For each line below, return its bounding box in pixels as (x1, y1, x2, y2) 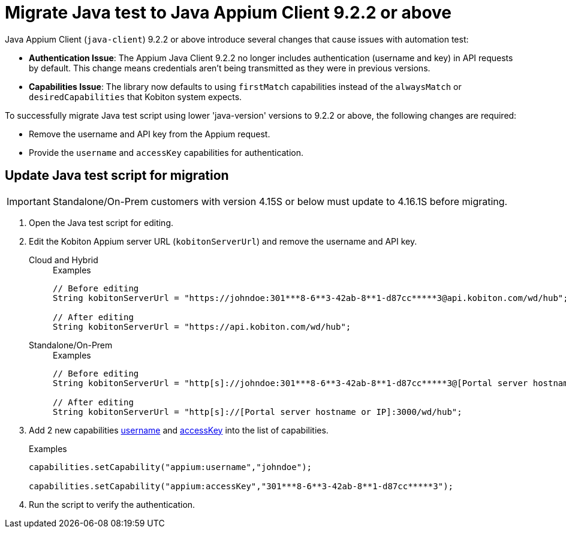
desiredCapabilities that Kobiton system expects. (29, 91, 242, 102)
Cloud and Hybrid (29, 254, 98, 265)
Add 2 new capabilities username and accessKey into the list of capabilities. (29, 424, 329, 435)
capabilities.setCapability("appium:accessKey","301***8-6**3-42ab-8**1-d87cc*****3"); (29, 481, 454, 491)
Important (7, 195, 50, 207)
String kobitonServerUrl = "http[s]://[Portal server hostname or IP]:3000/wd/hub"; (53, 406, 462, 417)
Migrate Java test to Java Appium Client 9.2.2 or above (5, 2, 452, 23)
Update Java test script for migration (5, 168, 229, 183)
